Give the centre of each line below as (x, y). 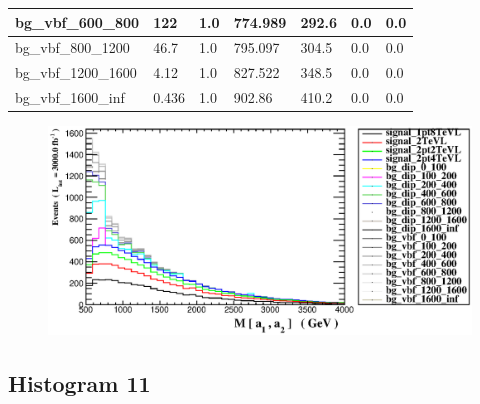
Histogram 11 (79, 382)
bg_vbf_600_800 (77, 21)
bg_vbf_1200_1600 (76, 72)
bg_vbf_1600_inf (70, 97)
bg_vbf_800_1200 (72, 47)
